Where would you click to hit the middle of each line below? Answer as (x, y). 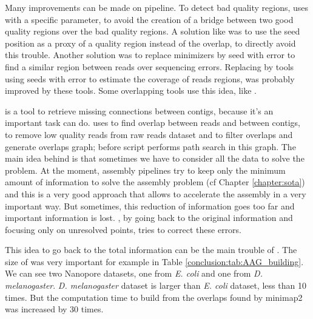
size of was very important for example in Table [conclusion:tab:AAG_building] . (154, 261)
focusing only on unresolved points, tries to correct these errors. (123, 229)
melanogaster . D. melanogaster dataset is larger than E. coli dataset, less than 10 (156, 285)
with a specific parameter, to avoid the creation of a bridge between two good (149, 19)
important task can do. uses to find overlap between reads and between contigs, (153, 123)
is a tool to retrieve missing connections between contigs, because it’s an (139, 110)
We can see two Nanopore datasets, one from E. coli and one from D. (134, 273)
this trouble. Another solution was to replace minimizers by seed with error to (150, 55)
